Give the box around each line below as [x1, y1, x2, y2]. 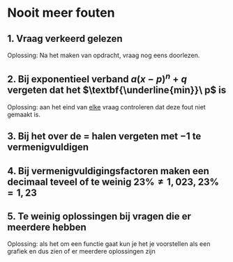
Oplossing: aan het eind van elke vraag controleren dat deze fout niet [7, 102, 206, 111]
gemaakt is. [7, 110, 40, 118]
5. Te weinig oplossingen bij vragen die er [7, 210, 192, 222]
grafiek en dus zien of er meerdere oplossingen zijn [7, 247, 156, 256]
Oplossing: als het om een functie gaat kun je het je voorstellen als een [7, 240, 211, 248]
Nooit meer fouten [7, 5, 115, 21]
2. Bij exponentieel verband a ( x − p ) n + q [7, 71, 187, 85]
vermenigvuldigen [7, 141, 89, 153]
